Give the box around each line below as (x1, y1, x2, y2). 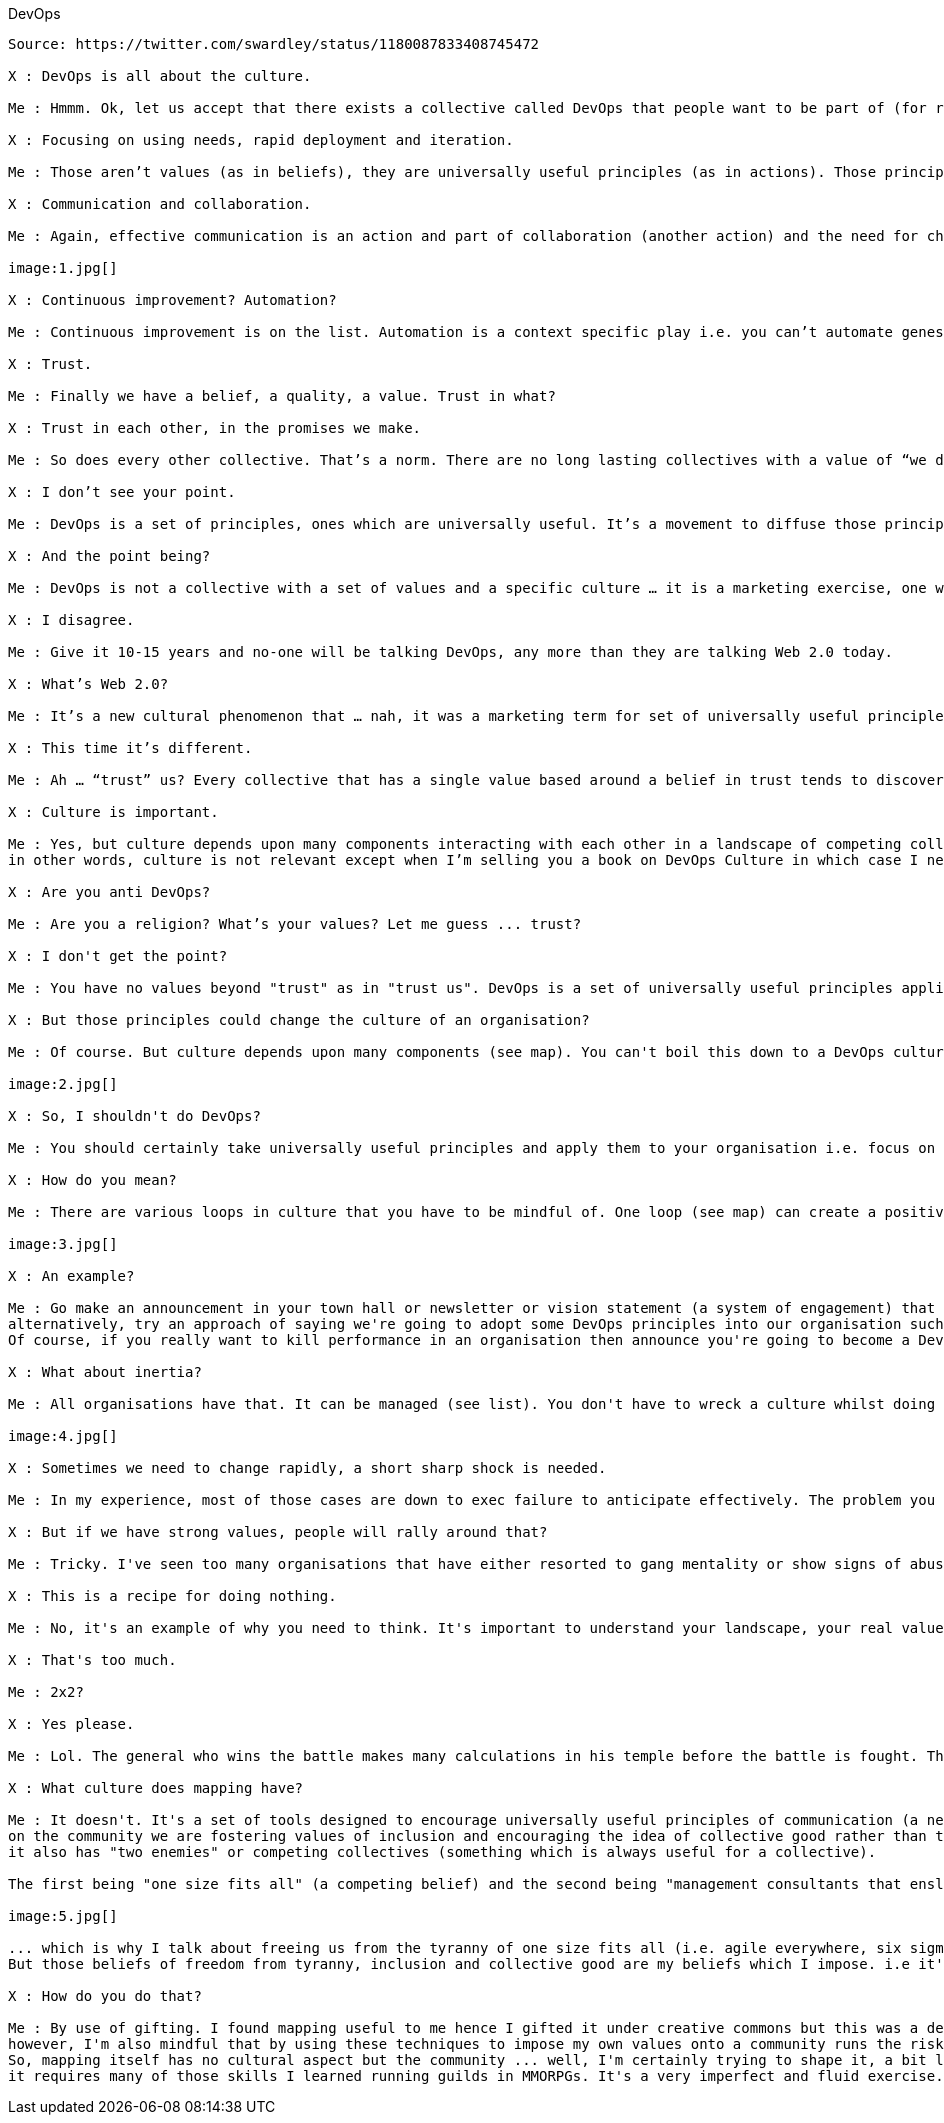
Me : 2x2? (8, 1684, 84, 1700)
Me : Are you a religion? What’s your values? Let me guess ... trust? (8, 916, 582, 932)
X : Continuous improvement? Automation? (8, 292, 337, 308)
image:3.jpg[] (8, 1236, 118, 1252)
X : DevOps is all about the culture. (8, 68, 312, 84)
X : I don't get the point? (8, 948, 228, 964)
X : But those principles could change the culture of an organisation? (8, 1012, 590, 1028)
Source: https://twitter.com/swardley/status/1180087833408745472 (8, 36, 540, 52)
